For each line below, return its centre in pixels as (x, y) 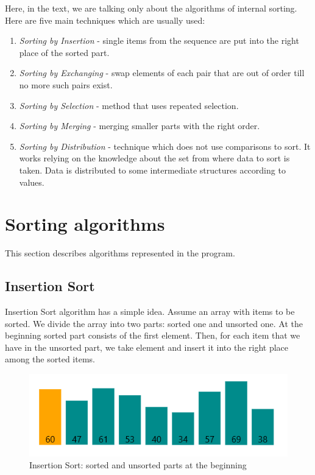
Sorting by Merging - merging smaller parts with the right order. (140, 126)
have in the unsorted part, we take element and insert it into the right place (147, 347)
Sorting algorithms (85, 224)
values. (32, 182)
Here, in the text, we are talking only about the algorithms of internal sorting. (151, 8)
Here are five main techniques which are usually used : (105, 20)
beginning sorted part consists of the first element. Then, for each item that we (153, 335)
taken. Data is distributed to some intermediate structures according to (152, 170)
